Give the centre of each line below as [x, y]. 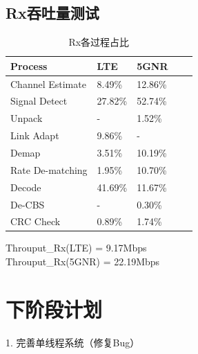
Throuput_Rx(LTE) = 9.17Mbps [76, 248]
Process [29, 65]
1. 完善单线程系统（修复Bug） [73, 342]
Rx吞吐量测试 [52, 13]
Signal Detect [39, 101]
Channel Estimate [48, 83]
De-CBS [28, 204]
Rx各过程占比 [99, 42]
